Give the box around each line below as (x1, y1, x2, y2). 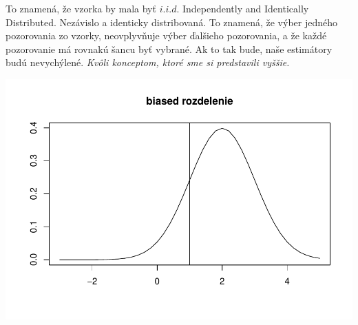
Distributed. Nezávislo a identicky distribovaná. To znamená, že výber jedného (6, 14, 338, 29)
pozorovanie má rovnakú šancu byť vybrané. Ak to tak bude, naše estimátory (6, 41, 333, 56)
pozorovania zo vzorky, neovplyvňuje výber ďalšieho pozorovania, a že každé (6, 28, 327, 43)
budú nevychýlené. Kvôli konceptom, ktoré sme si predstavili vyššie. (6, 55, 290, 70)
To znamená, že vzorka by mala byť (6, 1, 156, 15)
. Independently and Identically (176, 1, 309, 15)
